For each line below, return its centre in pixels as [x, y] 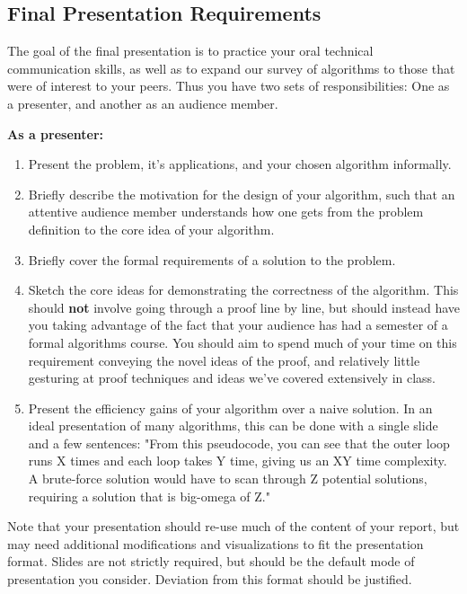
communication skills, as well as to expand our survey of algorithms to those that [231, 68]
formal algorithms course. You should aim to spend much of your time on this [242, 342]
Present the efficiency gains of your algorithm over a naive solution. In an [230, 408]
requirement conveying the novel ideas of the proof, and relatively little [224, 360]
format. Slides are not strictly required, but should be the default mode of [211, 561]
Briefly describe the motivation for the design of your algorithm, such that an [242, 194]
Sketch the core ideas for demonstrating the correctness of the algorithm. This [243, 290]
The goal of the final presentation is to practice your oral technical [190, 51]
